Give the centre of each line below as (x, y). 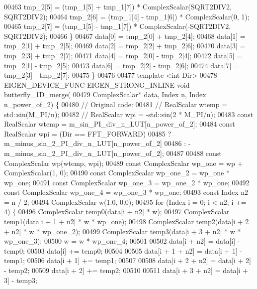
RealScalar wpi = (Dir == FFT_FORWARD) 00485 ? (88, 133)
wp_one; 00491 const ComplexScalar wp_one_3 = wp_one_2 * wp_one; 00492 (127, 182)
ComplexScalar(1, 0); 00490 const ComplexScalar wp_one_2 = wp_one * (117, 173)
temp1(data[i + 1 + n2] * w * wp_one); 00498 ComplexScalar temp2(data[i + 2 (127, 221)
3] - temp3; (21, 280)
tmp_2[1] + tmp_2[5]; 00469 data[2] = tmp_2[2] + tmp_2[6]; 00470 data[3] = (125, 46)
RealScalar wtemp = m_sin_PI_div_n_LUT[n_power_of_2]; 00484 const (120, 124)
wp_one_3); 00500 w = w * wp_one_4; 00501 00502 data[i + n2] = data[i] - (122, 241)
